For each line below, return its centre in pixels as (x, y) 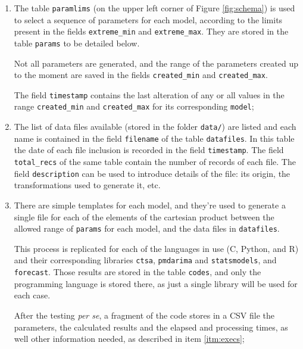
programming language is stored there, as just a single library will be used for (156, 283)
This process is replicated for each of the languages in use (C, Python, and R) (156, 248)
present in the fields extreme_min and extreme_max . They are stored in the (151, 31)
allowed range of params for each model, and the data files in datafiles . (147, 228)
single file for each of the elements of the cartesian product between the (144, 216)
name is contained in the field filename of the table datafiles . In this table (154, 138)
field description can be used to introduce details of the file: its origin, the (152, 173)
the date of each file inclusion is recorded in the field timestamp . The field (149, 150)
